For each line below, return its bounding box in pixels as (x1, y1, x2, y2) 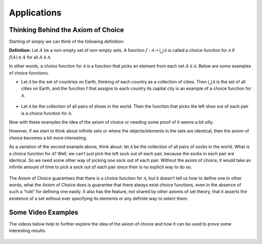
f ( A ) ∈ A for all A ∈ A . (9, 54, 52, 60)
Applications (9, 7, 62, 18)
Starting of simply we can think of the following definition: (9, 39, 125, 45)
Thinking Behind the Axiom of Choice (9, 26, 124, 34)
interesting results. (9, 228, 46, 234)
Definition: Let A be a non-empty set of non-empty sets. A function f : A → (9, 48, 159, 53)
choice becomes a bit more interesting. (9, 135, 87, 141)
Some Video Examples (9, 208, 79, 216)
